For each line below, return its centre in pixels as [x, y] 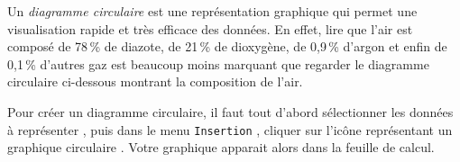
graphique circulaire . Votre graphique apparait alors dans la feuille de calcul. [221, 147]
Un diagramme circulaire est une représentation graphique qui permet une [212, 11]
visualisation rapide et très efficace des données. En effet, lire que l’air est [210, 28]
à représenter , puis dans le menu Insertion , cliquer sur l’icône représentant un [230, 129]
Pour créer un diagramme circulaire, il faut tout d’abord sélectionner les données [230, 111]
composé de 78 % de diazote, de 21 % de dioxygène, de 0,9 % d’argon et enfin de [227, 46]
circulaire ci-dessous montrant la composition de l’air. [155, 81]
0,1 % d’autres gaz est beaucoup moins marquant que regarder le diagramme [218, 63]
